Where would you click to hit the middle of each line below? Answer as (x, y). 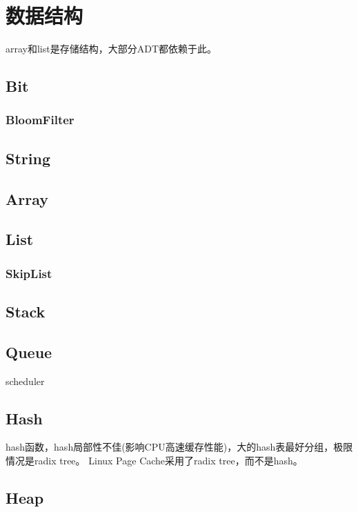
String (28, 158)
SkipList (29, 273)
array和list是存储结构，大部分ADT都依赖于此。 (111, 49)
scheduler (25, 381)
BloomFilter (40, 120)
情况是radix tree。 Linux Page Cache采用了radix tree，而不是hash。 (154, 460)
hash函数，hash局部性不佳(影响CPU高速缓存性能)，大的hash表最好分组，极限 (179, 447)
